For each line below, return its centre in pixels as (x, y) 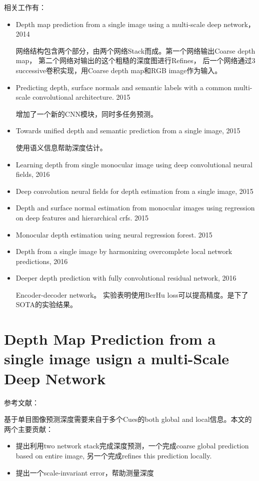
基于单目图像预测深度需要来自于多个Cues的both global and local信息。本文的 (128, 419)
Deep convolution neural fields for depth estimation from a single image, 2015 (134, 191)
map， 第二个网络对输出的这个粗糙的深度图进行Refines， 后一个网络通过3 (135, 60)
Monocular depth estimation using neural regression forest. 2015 (114, 234)
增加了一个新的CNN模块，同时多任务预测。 (86, 113)
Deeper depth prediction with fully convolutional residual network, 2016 (126, 278)
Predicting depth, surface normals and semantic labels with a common (123, 87)
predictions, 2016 (42, 261)
